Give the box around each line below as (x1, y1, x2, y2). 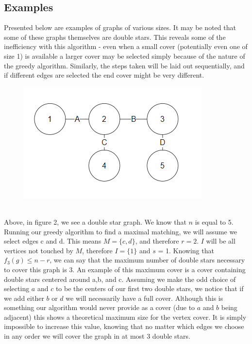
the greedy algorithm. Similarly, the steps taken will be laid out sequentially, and (4, 60, 245, 70)
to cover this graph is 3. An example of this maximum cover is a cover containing (4, 264, 246, 274)
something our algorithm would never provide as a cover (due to (4, 302, 195, 312)
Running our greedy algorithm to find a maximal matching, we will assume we (4, 226, 237, 236)
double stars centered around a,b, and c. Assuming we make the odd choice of (4, 274, 236, 284)
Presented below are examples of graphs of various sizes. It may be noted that (4, 22, 236, 33)
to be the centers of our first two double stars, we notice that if (55, 283, 244, 294)
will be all (206, 236, 235, 246)
